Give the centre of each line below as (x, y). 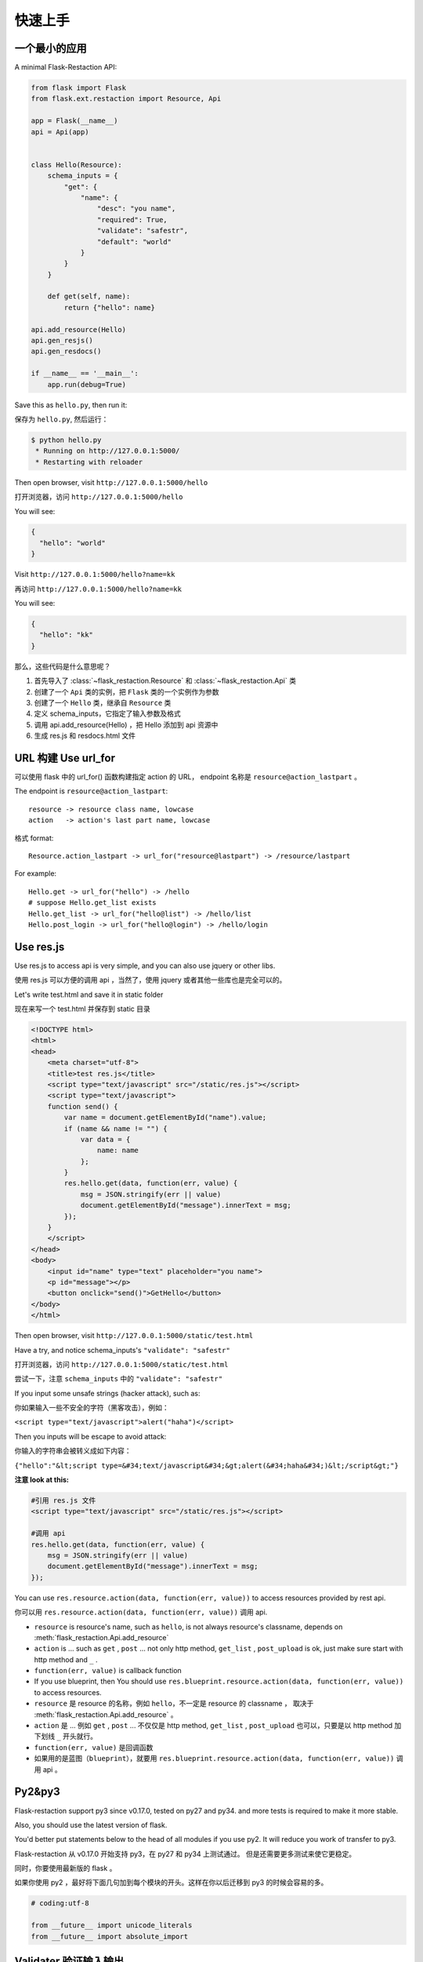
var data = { (105, 1139)
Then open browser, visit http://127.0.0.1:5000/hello (111, 482)
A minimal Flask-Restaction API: (66, 67)
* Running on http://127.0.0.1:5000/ (108, 451)
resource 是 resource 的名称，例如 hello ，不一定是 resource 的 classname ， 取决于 (174, 1704)
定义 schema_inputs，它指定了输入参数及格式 (108, 713)
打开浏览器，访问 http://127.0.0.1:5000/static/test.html (121, 1364)
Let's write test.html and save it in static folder (89, 994)
